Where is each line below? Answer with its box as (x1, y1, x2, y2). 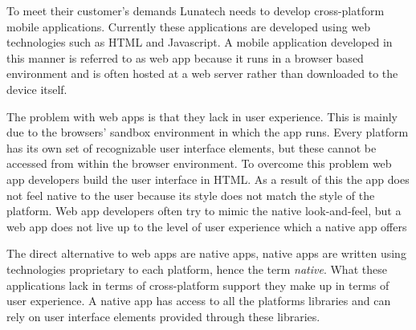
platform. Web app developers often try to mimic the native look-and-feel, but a (6, 202, 402, 219)
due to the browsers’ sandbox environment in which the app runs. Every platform (6, 124, 409, 141)
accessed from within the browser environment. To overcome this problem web (6, 155, 392, 172)
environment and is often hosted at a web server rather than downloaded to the (6, 65, 398, 82)
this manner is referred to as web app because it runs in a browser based (6, 49, 364, 66)
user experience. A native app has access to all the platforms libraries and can (6, 292, 391, 309)
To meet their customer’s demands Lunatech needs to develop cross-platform (6, 2, 385, 18)
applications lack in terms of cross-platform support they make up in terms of (6, 276, 389, 293)
